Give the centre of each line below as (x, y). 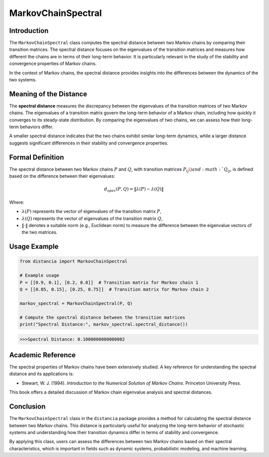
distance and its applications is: (42, 374)
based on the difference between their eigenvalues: (62, 176)
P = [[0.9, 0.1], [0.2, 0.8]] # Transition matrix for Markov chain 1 (109, 282)
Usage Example (34, 247)
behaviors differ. (37, 127)
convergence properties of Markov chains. (53, 64)
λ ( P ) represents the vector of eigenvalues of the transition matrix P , (91, 212)
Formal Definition (37, 157)
